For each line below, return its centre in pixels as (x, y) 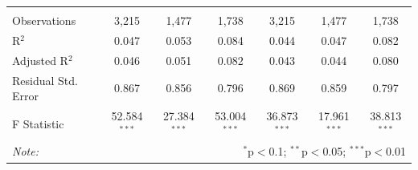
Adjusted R (40, 60)
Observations (44, 20)
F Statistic (38, 123)
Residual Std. (45, 80)
